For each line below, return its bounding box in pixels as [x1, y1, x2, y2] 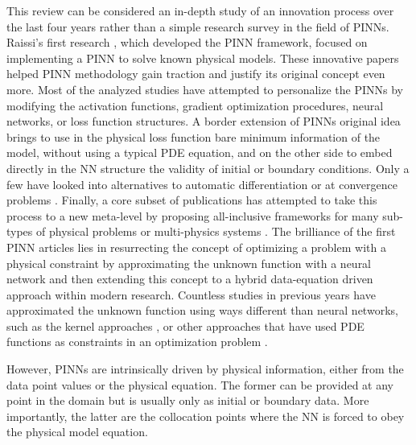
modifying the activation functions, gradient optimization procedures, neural [6, 97, 384, 113]
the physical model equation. [6, 423, 148, 440]
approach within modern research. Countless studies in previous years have [6, 286, 376, 303]
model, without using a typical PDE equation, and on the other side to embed [6, 144, 393, 161]
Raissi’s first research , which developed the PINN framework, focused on [6, 34, 368, 51]
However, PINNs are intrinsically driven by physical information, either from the [6, 361, 404, 377]
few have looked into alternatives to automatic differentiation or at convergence [6, 175, 397, 192]
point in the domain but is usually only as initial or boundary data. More [6, 392, 369, 409]
